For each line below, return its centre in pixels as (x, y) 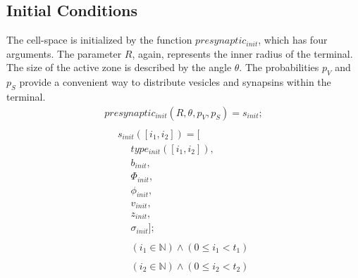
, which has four (293, 40)
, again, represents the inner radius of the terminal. (242, 53)
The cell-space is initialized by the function (99, 40)
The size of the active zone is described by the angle (119, 67)
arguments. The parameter (64, 53)
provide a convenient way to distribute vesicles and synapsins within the (175, 82)
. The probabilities (279, 67)
